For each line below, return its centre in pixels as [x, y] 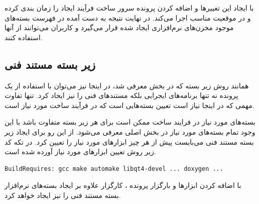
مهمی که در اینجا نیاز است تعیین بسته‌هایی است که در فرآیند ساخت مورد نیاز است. [129, 105]
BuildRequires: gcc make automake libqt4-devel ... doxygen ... [114, 169]
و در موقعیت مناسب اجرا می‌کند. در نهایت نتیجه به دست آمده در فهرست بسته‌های [128, 17]
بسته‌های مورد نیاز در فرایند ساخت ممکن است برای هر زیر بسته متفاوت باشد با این [130, 122]
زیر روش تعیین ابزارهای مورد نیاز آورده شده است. [80, 151]
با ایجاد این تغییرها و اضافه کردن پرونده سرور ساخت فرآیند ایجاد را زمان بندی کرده [129, 8]
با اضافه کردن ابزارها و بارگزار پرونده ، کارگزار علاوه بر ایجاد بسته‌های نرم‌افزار [123, 185]
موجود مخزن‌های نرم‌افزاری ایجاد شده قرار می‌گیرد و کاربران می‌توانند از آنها [119, 27]
